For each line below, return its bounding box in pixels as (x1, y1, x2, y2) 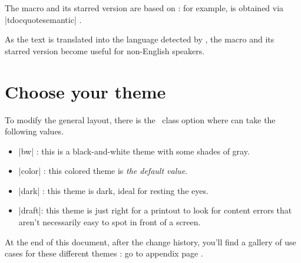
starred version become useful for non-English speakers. (5, 44, 205, 57)
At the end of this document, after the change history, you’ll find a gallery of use (5, 235, 296, 248)
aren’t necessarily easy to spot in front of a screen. (18, 216, 201, 228)
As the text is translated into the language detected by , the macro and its (5, 33, 274, 45)
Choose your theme (5, 79, 166, 103)
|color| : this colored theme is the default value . (18, 165, 188, 177)
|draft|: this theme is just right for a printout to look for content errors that (18, 204, 292, 216)
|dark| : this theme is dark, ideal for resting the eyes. (18, 184, 209, 196)
